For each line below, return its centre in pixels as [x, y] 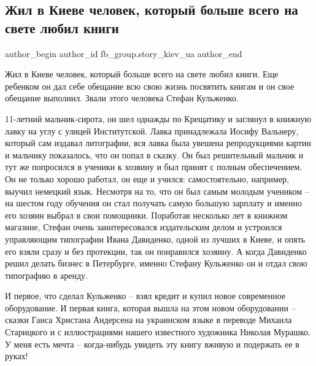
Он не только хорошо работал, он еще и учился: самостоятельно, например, [147, 178]
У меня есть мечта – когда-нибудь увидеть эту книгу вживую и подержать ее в [152, 344]
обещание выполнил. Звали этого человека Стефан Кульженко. [122, 98]
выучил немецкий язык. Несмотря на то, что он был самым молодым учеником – [157, 191]
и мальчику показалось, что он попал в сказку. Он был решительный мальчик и [154, 154]
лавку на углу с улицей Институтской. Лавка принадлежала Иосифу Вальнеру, [152, 130]
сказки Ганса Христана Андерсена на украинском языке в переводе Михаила [148, 320]
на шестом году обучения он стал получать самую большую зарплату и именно [153, 203]
